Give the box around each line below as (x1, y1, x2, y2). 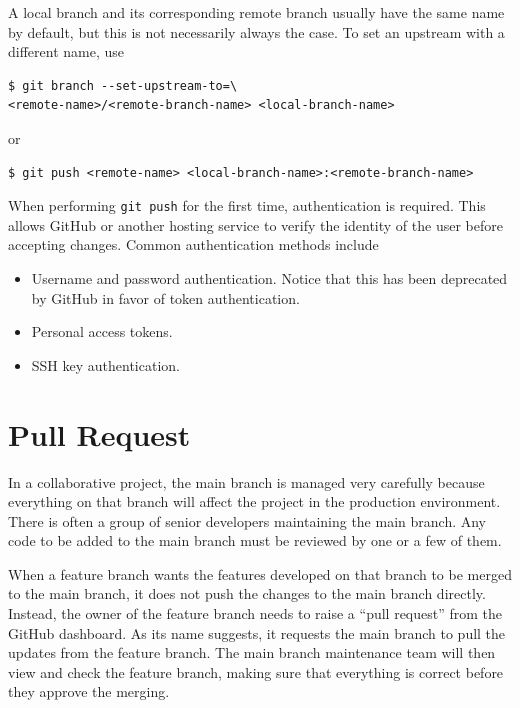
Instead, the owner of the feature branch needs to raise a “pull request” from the (8, 603, 503, 624)
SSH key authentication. (31, 354, 180, 375)
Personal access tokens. (31, 321, 173, 342)
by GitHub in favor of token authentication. (31, 287, 300, 308)
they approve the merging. (8, 681, 170, 702)
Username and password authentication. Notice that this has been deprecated (31, 268, 508, 288)
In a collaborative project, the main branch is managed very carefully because (8, 471, 485, 492)
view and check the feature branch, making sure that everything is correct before (8, 661, 504, 682)
